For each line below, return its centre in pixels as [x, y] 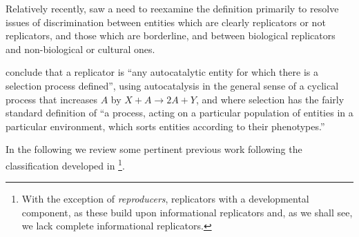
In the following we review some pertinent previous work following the [154, 149]
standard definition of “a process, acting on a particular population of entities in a [179, 113]
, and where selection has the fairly [270, 99]
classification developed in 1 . [65, 164]
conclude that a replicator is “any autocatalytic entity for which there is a [162, 72]
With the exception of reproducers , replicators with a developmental [165, 199]
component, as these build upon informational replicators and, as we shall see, [187, 212]
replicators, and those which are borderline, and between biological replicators [171, 35]
